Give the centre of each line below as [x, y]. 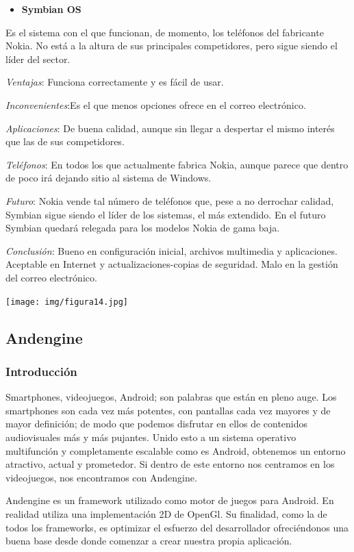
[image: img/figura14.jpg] [67, 302]
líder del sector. [38, 59]
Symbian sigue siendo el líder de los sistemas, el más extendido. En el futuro [166, 214]
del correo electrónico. [51, 277]
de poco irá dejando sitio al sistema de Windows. [109, 178]
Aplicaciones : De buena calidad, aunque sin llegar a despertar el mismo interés [170, 128]
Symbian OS [51, 9]
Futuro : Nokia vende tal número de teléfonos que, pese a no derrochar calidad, [170, 200]
